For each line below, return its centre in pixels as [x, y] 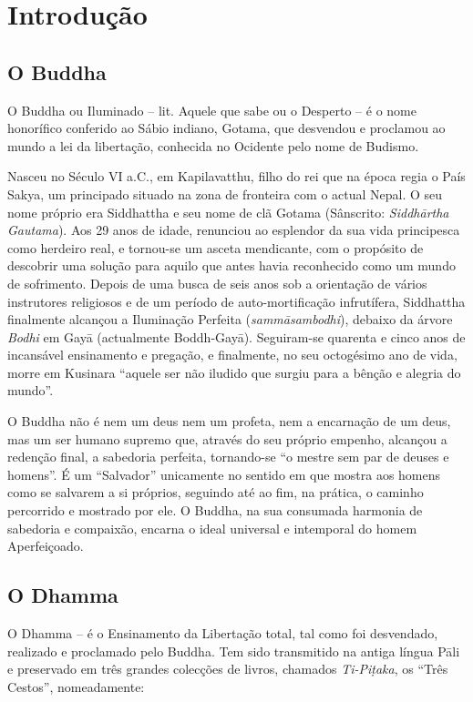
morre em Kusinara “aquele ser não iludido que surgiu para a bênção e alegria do [234, 372]
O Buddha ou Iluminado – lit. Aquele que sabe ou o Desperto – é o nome [212, 110]
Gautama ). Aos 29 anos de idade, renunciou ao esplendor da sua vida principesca [234, 230]
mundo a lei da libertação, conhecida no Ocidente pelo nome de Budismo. [213, 145]
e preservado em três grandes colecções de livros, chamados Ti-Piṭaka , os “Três [228, 669]
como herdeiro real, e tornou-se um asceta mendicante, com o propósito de [216, 247]
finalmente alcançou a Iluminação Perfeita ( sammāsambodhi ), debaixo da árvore [230, 319]
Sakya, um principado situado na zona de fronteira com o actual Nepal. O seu [225, 193]
